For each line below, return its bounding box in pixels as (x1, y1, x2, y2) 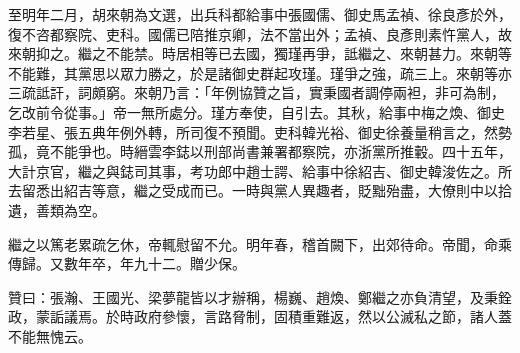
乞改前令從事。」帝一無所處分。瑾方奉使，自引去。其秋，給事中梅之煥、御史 (8, 101, 505, 122)
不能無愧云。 (8, 325, 92, 346)
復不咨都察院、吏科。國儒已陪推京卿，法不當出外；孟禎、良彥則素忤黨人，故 (8, 23, 512, 44)
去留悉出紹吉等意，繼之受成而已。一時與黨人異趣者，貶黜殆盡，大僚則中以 (8, 180, 498, 201)
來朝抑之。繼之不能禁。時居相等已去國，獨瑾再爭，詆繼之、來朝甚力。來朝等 (8, 43, 512, 64)
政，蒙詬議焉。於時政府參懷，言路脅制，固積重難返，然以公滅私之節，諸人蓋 (8, 306, 512, 327)
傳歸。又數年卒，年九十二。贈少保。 (8, 253, 246, 274)
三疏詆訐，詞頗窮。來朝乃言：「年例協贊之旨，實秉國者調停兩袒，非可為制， (8, 82, 505, 103)
